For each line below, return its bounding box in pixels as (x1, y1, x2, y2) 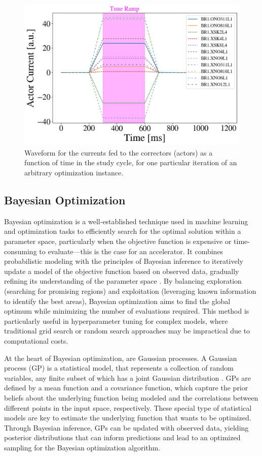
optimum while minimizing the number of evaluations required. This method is (4, 306, 249, 316)
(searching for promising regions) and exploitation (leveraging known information (4, 285, 256, 296)
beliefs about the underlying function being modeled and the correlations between (4, 392, 258, 403)
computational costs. (4, 335, 68, 346)
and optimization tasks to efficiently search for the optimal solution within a (4, 226, 241, 236)
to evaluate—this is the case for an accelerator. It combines (39, 246, 223, 256)
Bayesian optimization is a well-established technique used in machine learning (4, 216, 248, 226)
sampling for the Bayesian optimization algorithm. (4, 442, 161, 452)
